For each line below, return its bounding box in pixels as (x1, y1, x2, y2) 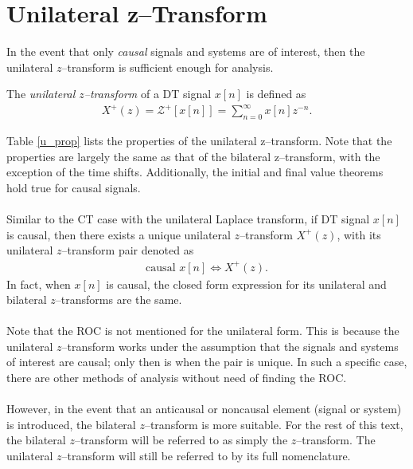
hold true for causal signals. (6, 179, 141, 196)
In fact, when (6, 275, 71, 292)
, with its (337, 226, 381, 242)
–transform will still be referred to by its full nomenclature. (61, 447, 351, 464)
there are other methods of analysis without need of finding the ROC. (6, 369, 347, 386)
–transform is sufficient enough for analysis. (61, 58, 274, 75)
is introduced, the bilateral (6, 416, 136, 432)
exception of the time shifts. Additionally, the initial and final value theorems (6, 164, 384, 180)
